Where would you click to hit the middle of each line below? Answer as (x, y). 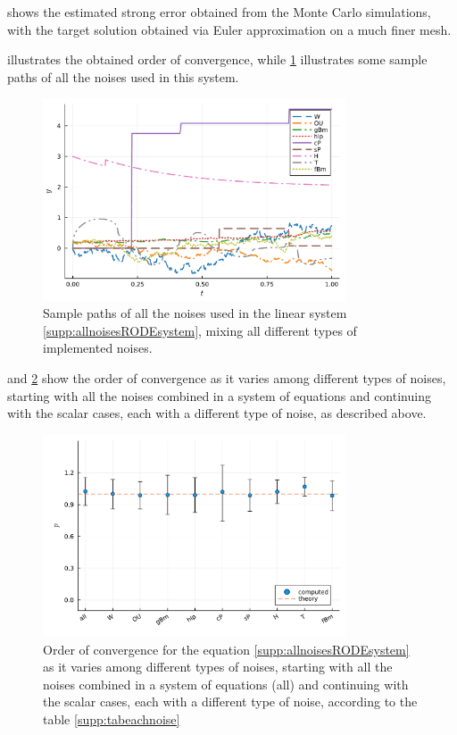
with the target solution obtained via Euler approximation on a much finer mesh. (229, 29)
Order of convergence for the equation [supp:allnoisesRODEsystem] (226, 649)
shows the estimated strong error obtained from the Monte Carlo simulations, (219, 12)
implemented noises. (98, 348)
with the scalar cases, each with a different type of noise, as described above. (217, 413)
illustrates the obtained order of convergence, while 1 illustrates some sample (217, 59)
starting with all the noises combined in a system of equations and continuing (219, 395)
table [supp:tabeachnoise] (112, 718)
